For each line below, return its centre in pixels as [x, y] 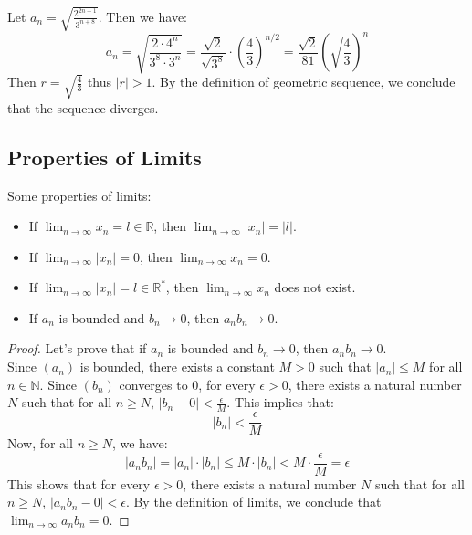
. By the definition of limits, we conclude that [253, 502]
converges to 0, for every [187, 384]
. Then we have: [142, 16]
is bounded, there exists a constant [177, 367]
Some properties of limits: [79, 195]
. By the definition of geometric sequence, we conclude [304, 82]
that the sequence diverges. [83, 107]
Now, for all [40, 443]
